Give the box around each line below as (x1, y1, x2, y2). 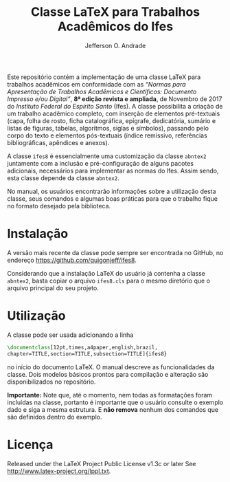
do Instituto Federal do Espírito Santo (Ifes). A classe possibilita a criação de (7, 102, 223, 110)
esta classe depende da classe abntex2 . (7, 173, 120, 182)
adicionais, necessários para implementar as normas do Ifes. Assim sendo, (7, 166, 219, 175)
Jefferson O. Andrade (84, 41, 146, 50)
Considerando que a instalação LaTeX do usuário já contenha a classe (7, 269, 206, 277)
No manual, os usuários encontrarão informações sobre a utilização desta (7, 187, 216, 195)
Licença (7, 437, 54, 452)
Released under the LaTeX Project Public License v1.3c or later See (7, 459, 197, 468)
